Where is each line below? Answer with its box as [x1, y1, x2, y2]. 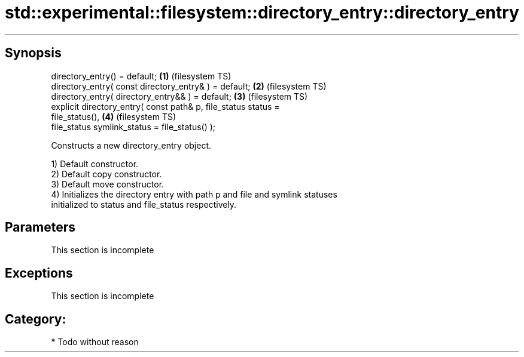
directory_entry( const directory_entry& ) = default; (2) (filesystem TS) [51, 81, 327, 91]
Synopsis [5, 45, 62, 61]
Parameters [5, 220, 75, 235]
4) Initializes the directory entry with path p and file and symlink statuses [51, 189, 337, 199]
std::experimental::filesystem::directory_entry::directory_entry [5, 2, 519, 23]
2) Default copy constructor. [51, 168, 162, 179]
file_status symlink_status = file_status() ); [51, 121, 216, 132]
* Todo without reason [51, 337, 139, 347]
